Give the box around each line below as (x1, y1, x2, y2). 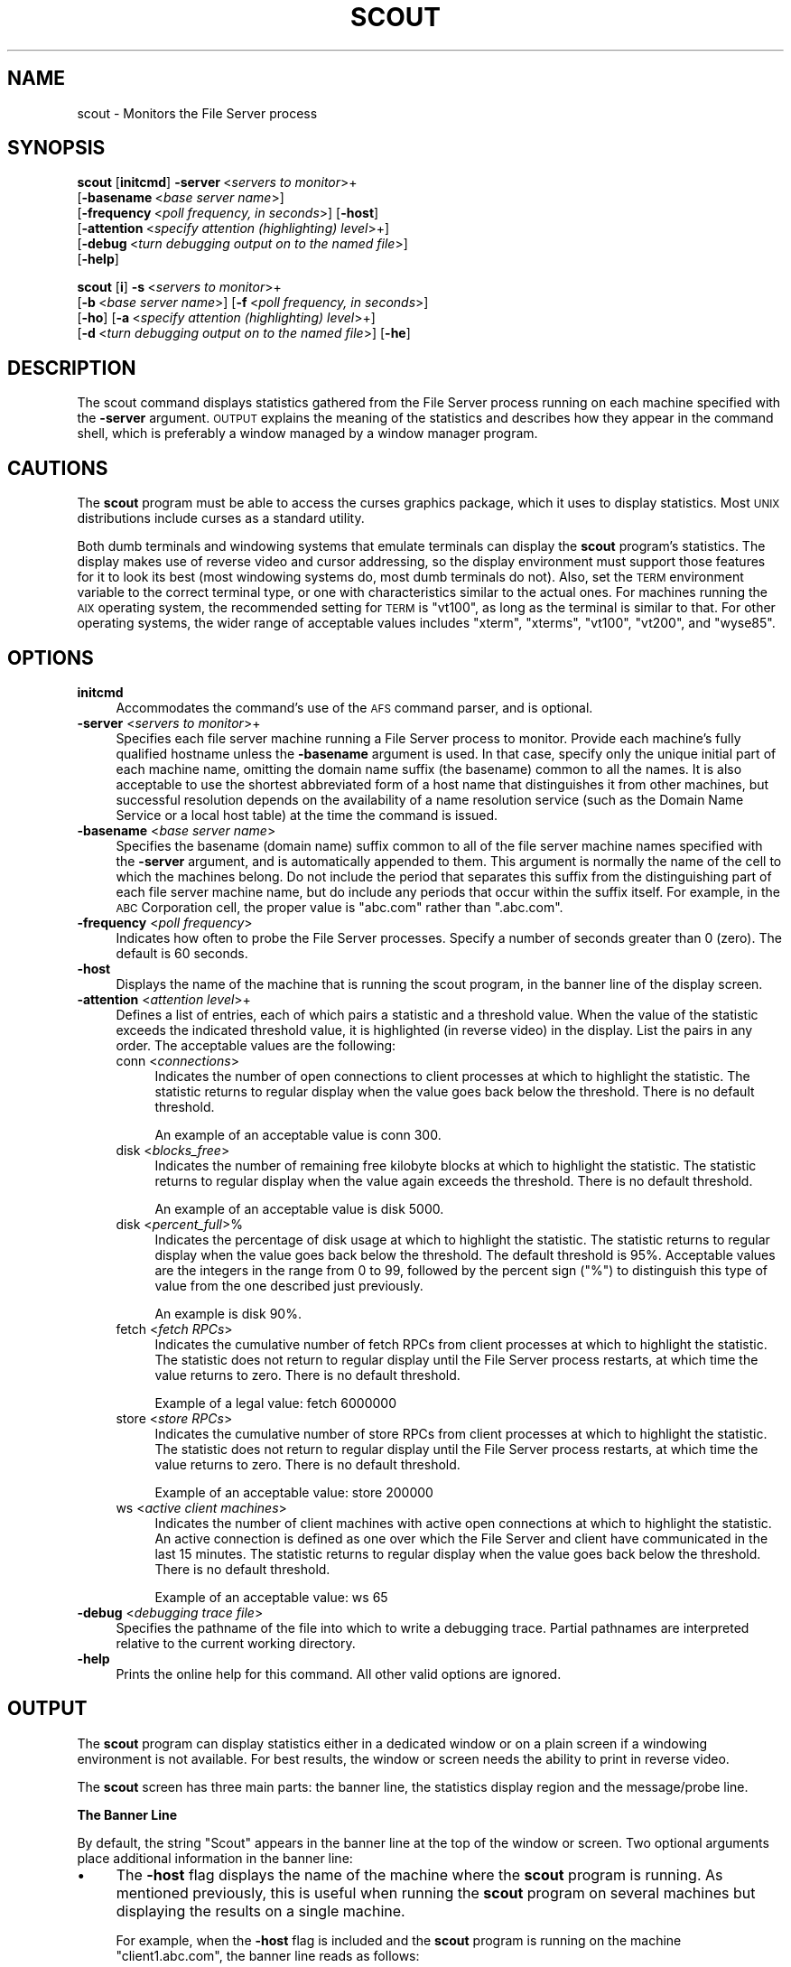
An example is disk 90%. (154, 1305, 302, 1321)
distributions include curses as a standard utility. (77, 510, 365, 527)
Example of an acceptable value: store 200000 (154, 1484, 433, 1500)
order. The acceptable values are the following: (116, 1037, 396, 1053)
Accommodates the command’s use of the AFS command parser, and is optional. (116, 699, 593, 715)
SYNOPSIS (7, 136, 106, 160)
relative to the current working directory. (116, 1635, 356, 1651)
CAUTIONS (7, 456, 108, 480)
